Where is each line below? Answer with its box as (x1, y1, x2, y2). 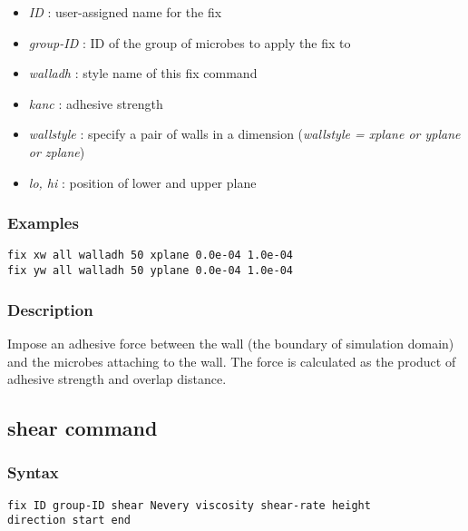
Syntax (7, 461, 59, 484)
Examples (7, 211, 79, 234)
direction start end (7, 514, 132, 527)
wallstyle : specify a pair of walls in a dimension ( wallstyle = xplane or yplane (28, 124, 461, 143)
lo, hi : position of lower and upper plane (28, 172, 257, 192)
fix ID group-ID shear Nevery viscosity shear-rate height (7, 498, 371, 512)
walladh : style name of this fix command (28, 64, 258, 83)
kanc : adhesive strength (28, 93, 163, 113)
